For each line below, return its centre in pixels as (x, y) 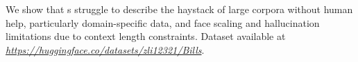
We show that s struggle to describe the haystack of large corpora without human (179, 9)
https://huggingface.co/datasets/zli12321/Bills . (105, 49)
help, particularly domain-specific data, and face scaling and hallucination (163, 22)
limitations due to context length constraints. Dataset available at (146, 36)
